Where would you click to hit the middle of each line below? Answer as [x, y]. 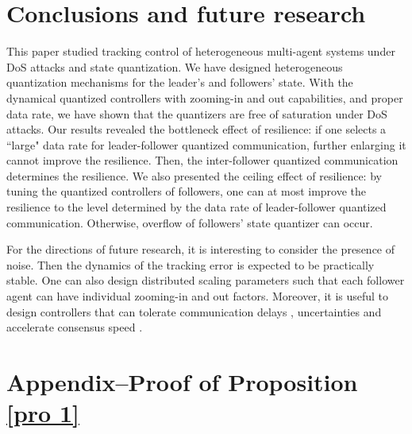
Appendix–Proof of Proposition [182, 382]
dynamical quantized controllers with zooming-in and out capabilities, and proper [205, 97]
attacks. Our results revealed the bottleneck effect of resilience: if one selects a [196, 129]
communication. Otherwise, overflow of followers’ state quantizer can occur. [190, 222]
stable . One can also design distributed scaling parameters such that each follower [206, 280]
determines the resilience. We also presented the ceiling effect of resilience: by [194, 175]
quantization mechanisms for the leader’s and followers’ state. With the [180, 82]
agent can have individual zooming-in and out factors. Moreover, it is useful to [198, 296]
